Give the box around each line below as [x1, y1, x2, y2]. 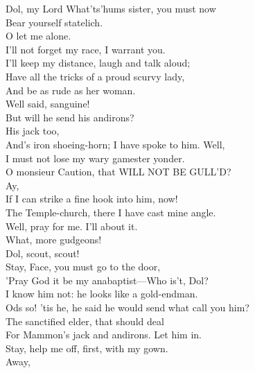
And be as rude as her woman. [6, 83, 136, 97]
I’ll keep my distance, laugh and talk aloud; [6, 55, 191, 70]
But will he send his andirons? [6, 110, 134, 124]
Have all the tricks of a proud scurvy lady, [6, 69, 185, 83]
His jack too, [6, 123, 60, 138]
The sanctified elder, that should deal [6, 313, 164, 328]
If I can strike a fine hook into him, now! [6, 191, 178, 206]
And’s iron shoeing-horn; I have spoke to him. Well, [6, 137, 225, 151]
